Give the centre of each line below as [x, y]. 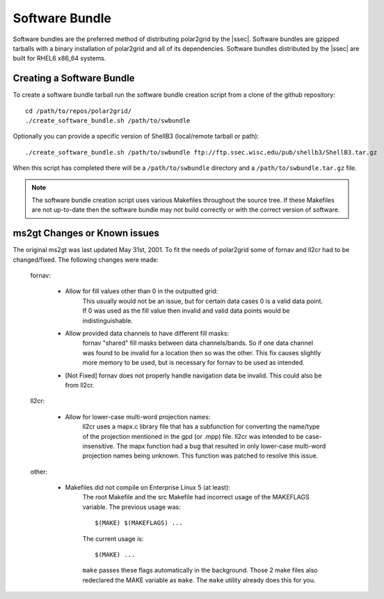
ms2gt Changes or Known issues [86, 233]
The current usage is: [113, 538]
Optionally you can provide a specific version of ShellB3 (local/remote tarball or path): [136, 137]
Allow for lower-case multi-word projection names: [138, 417]
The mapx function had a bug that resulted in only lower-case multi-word [221, 446]
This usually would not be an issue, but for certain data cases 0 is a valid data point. [203, 301]
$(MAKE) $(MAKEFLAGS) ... [139, 523]
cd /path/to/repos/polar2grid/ [79, 111]
